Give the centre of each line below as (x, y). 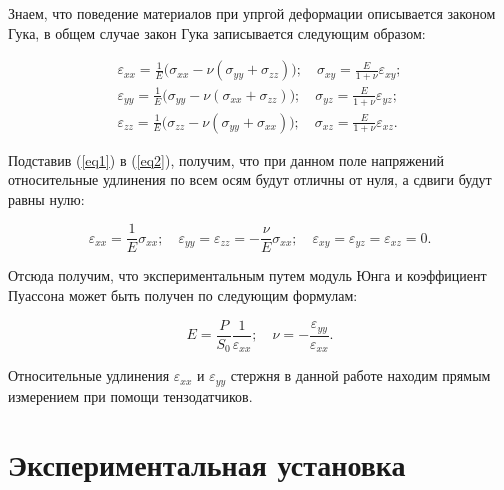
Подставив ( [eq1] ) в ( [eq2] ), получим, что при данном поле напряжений (226, 159)
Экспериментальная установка (207, 464)
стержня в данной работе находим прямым (360, 375)
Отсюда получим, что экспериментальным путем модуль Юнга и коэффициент (247, 275)
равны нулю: (46, 198)
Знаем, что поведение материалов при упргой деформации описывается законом (252, 13)
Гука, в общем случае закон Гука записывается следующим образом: (217, 32)
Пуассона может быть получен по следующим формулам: (183, 295)
